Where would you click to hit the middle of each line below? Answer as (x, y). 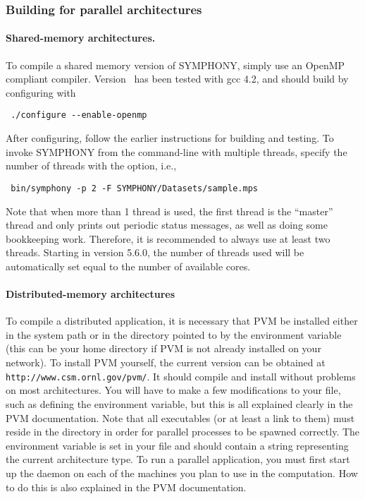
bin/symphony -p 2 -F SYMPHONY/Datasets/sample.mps (134, 188)
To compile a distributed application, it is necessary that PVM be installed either (182, 321)
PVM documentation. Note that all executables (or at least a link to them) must (180, 417)
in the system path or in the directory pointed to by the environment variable (174, 334)
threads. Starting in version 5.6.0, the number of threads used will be (155, 252)
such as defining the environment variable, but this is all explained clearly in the (179, 403)
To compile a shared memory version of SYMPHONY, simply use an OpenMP (175, 65)
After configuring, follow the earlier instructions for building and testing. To (170, 138)
